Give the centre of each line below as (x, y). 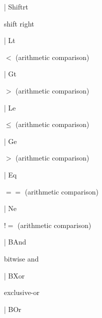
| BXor (14, 275)
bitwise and (21, 258)
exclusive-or (22, 292)
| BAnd (15, 242)
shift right (19, 23)
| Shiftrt (16, 6)
